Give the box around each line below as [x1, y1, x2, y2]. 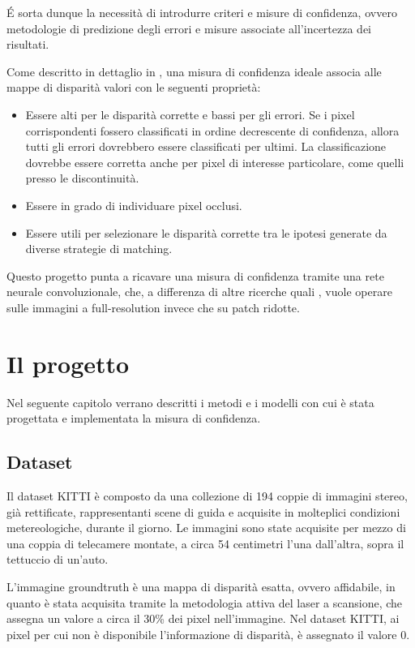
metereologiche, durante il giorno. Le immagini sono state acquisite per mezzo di [6, 519, 406, 536]
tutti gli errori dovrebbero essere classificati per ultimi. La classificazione [25, 138, 387, 155]
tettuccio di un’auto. [6, 551, 109, 568]
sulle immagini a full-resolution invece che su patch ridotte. [6, 298, 300, 315]
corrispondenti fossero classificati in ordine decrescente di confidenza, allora [25, 122, 400, 139]
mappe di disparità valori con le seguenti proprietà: [6, 79, 261, 96]
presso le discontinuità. [25, 170, 139, 187]
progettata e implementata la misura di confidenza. [6, 410, 261, 427]
